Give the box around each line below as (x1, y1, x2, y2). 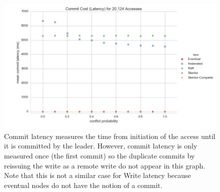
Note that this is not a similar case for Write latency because (4, 170, 191, 180)
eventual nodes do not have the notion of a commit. (4, 179, 162, 190)
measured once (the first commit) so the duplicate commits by (4, 150, 195, 160)
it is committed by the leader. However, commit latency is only (4, 140, 197, 151)
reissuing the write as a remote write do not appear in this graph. (4, 160, 205, 170)
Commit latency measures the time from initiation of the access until (4, 130, 215, 141)
